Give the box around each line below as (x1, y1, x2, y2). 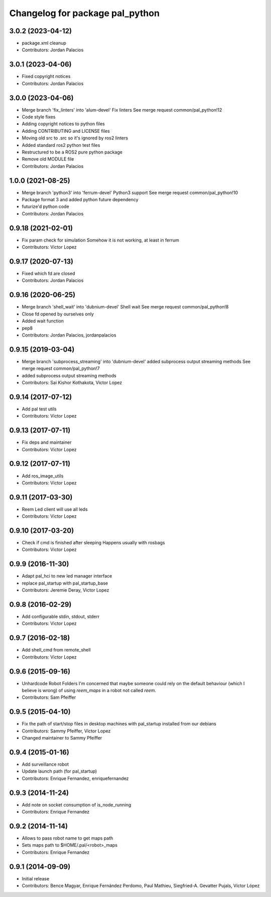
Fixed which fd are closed (22, 271, 75, 277)
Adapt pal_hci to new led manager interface (22, 573, 112, 579)
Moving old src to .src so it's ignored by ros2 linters (22, 135, 128, 141)
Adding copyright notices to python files (22, 121, 105, 127)
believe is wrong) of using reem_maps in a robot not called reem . (22, 687, 157, 694)
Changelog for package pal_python (9, 8, 160, 19)
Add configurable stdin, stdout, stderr (22, 614, 100, 620)
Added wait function (22, 318, 64, 324)
